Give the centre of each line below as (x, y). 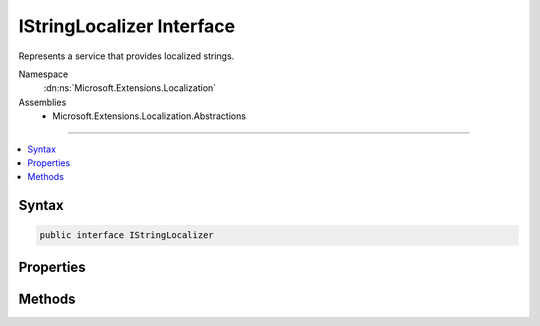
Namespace (43, 74)
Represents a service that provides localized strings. (126, 56)
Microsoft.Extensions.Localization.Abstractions (149, 116)
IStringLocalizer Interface (126, 26)
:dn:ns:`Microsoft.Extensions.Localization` (130, 88)
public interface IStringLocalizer (126, 235)
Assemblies (42, 102)
